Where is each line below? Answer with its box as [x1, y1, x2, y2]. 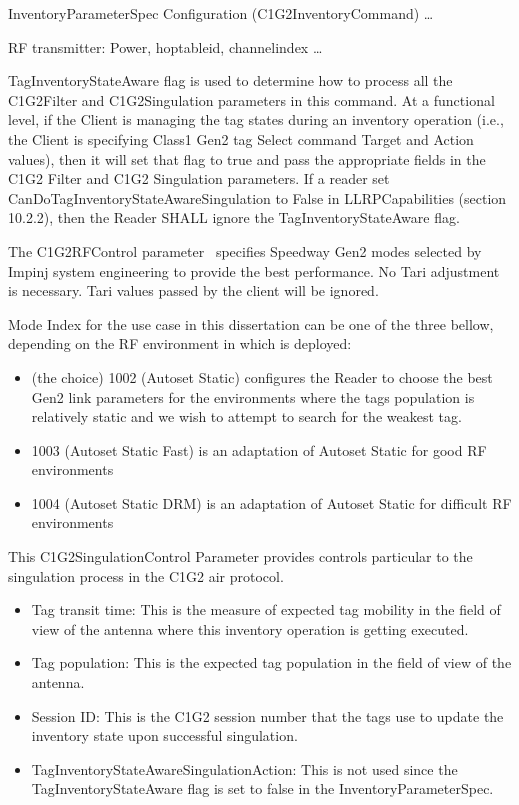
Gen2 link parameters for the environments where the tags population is [31, 386, 475, 407]
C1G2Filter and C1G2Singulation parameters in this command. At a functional [8, 89, 495, 110]
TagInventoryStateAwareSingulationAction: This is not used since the [31, 758, 458, 779]
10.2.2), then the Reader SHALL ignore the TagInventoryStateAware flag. [8, 207, 460, 228]
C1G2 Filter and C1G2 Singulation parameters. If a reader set [8, 168, 390, 189]
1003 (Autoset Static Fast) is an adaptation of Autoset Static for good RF [31, 439, 487, 460]
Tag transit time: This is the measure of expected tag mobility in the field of [31, 599, 501, 620]
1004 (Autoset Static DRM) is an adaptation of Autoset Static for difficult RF [31, 492, 512, 513]
